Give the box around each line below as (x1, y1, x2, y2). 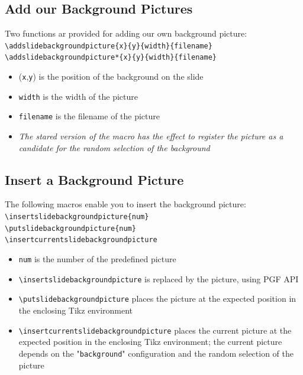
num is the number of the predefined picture (18, 253, 176, 265)
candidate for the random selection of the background (18, 141, 210, 154)
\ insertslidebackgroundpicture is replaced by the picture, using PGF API (18, 272, 299, 285)
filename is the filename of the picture (18, 110, 160, 122)
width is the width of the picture (18, 90, 138, 102)
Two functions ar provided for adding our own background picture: (5, 27, 247, 40)
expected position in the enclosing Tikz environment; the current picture (18, 335, 282, 348)
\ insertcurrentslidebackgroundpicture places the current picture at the (18, 324, 292, 336)
